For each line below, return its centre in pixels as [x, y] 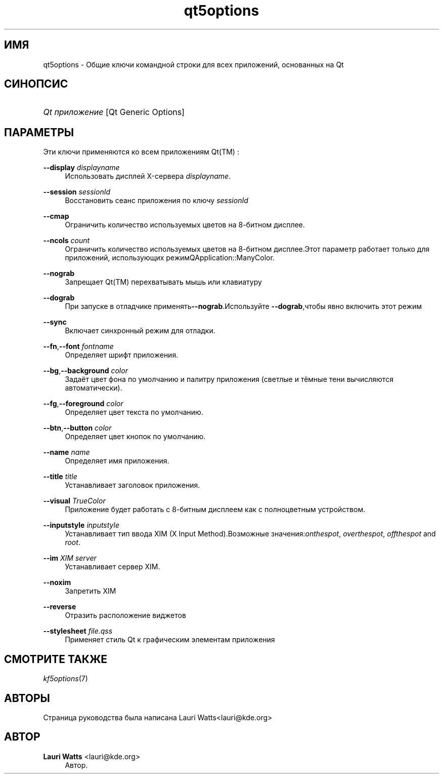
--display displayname [81, 168]
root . [73, 542]
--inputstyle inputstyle [81, 525]
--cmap [56, 216]
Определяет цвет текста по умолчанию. [134, 412]
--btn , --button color [77, 428]
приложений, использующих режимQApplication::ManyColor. [170, 258]
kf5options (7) [65, 679]
